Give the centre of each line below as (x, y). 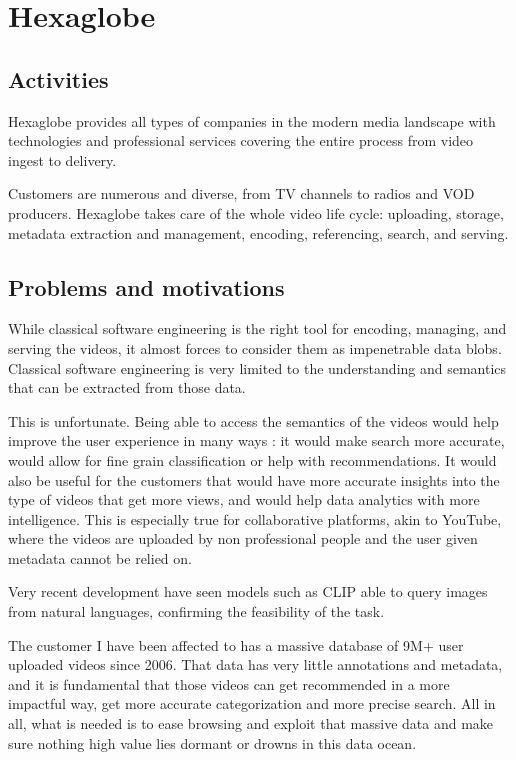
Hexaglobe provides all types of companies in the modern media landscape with (252, 120)
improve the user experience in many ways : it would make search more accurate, (256, 440)
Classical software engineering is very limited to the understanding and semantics (257, 367)
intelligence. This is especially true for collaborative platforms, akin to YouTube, (255, 518)
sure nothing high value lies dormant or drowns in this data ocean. (212, 742)
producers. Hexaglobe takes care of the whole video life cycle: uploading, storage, (256, 212)
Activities (58, 78)
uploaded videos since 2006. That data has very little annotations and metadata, (255, 664)
